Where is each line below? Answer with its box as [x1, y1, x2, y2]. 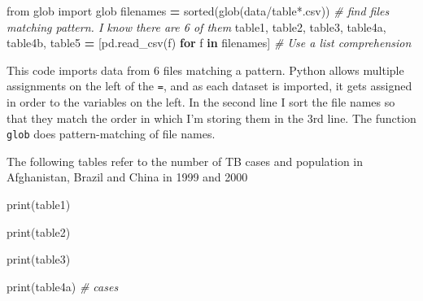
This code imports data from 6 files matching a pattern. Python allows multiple [7, 61, 404, 78]
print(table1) [7, 196, 71, 213]
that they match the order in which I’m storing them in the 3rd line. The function [7, 109, 416, 126]
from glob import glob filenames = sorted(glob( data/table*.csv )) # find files [7, 2, 390, 19]
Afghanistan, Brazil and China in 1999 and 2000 [7, 168, 248, 185]
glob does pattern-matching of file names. [7, 125, 216, 142]
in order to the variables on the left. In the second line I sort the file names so [7, 94, 395, 111]
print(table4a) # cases [7, 277, 119, 294]
